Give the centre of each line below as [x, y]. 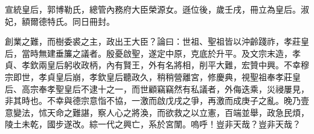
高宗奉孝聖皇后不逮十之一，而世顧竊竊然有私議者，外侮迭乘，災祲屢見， [165, 88]
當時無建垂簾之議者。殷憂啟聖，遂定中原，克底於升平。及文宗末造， [157, 53]
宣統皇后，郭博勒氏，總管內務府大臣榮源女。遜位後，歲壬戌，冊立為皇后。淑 [157, 9]
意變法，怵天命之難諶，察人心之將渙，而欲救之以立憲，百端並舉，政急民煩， [157, 112]
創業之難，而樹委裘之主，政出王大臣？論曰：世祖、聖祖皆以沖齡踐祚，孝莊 [153, 41]
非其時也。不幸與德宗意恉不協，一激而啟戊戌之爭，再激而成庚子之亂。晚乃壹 [157, 101]
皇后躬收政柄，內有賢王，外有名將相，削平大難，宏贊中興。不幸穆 [178, 65]
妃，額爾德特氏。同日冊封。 [60, 21]
